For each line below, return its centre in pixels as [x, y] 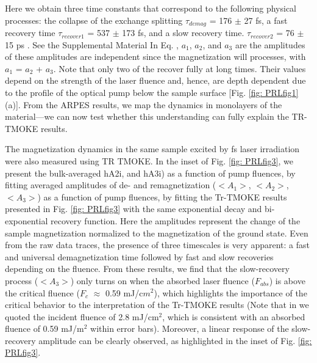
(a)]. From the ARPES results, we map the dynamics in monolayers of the [144, 104]
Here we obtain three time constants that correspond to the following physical [151, 8]
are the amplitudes [270, 44]
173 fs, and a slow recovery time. [183, 33]
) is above [287, 280]
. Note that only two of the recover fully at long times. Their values [180, 68]
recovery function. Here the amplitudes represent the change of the [176, 220]
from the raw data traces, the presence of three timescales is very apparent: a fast [157, 245]
